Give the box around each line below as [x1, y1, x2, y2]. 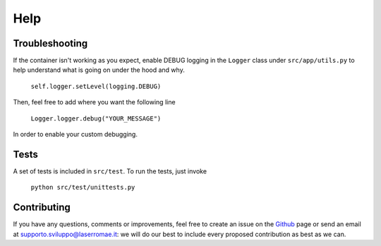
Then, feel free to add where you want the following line [13, 98, 176, 106]
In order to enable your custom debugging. [13, 130, 138, 139]
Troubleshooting [13, 37, 88, 49]
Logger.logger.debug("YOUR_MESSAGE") [30, 114, 162, 123]
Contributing [13, 202, 71, 214]
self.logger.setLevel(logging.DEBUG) [30, 82, 162, 90]
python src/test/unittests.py [30, 183, 135, 192]
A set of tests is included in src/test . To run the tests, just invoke [13, 166, 207, 176]
